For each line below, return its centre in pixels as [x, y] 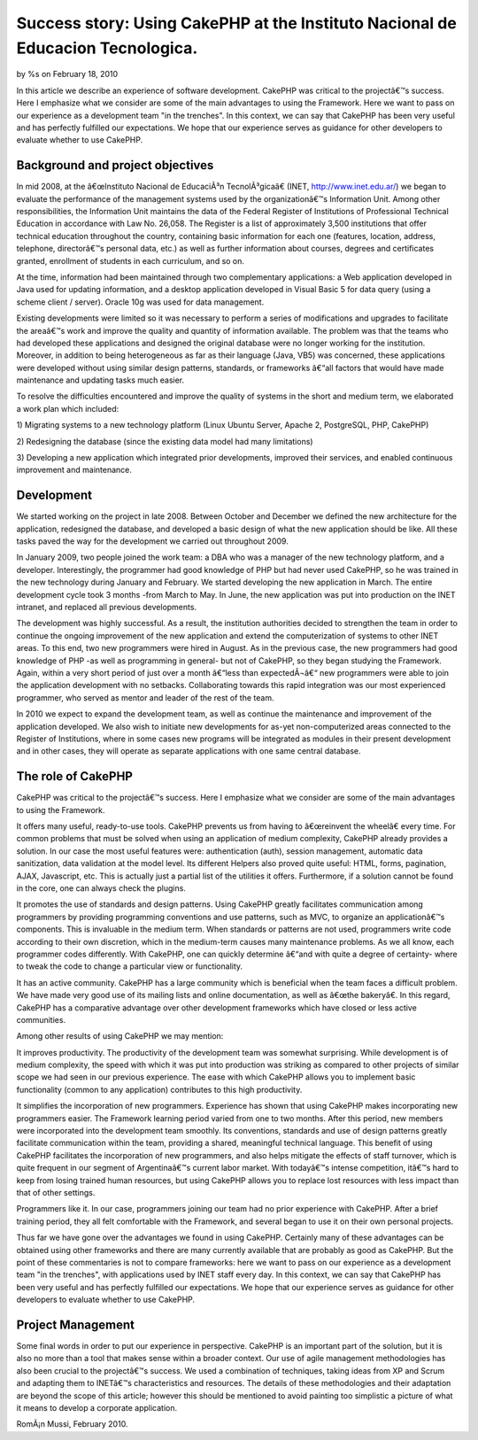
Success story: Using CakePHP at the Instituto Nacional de [237, 23]
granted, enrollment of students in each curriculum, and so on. [131, 260]
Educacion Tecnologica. [107, 48]
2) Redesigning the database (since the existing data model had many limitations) [165, 441]
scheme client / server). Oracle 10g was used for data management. [140, 302]
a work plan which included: [68, 408]
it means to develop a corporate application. [96, 1407]
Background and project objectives [115, 165]
